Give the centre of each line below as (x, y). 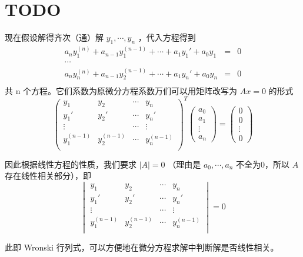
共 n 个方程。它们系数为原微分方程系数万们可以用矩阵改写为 (121, 90)
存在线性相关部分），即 (48, 176)
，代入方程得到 (167, 37)
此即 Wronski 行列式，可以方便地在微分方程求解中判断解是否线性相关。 (142, 247)
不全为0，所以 (263, 164)
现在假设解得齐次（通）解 (54, 37)
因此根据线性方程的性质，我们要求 (71, 164)
